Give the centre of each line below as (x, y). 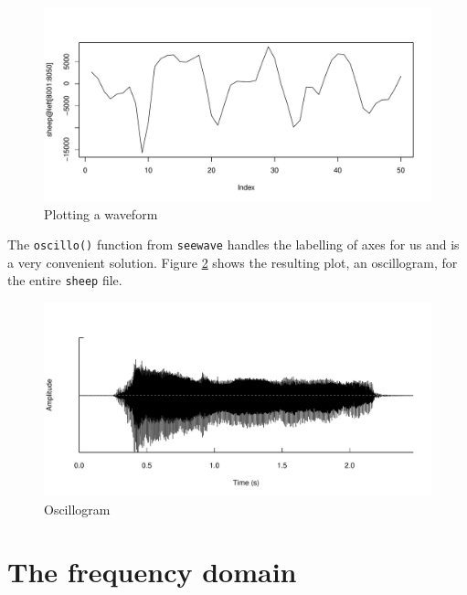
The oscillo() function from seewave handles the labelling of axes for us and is (233, 244)
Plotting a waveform (101, 213)
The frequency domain (152, 572)
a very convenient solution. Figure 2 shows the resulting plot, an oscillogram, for (233, 262)
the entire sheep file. (65, 280)
